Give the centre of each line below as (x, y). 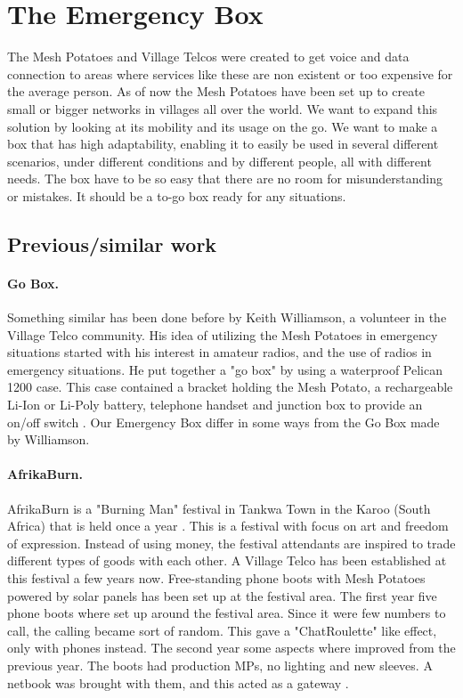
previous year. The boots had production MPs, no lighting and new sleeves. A (220, 665)
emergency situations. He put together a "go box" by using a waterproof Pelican (225, 369)
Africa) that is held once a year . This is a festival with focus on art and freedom (228, 526)
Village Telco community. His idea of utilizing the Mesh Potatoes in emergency (223, 334)
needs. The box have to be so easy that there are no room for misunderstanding (225, 179)
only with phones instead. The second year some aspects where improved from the (231, 648)
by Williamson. (49, 439)
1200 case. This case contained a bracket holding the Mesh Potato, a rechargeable (230, 387)
